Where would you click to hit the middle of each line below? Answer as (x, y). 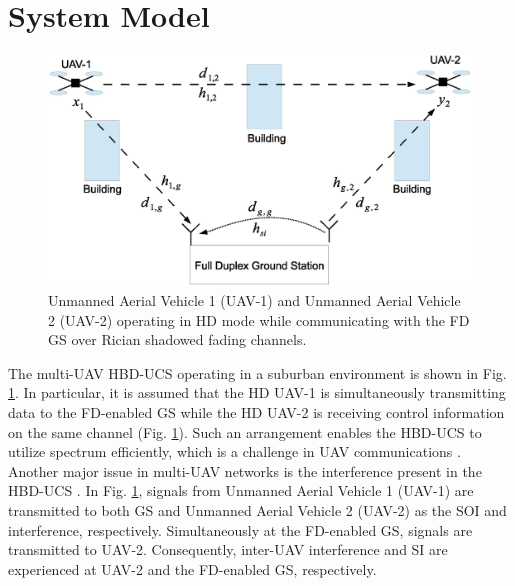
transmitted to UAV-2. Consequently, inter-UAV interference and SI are (228, 549)
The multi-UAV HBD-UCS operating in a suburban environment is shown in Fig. (257, 372)
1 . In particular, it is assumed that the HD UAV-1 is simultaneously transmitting (257, 392)
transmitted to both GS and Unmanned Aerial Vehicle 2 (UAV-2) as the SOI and (257, 509)
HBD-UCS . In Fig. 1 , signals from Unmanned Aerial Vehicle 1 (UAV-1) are (241, 490)
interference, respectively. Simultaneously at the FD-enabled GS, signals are (240, 529)
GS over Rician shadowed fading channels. (177, 339)
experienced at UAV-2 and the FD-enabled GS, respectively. (192, 568)
